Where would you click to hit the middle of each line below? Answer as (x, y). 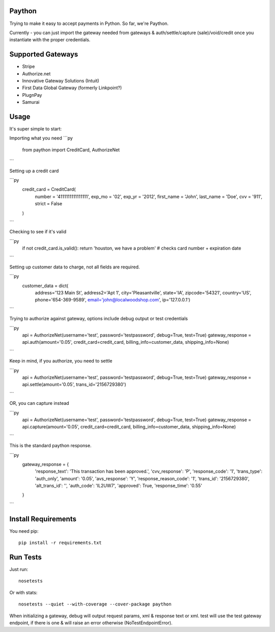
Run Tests (25, 557)
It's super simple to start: (36, 129)
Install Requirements (43, 519)
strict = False (49, 204)
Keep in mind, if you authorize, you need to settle (61, 361)
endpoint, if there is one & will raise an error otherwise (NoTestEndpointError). (91, 623)
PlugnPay (32, 95)
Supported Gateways (44, 54)
